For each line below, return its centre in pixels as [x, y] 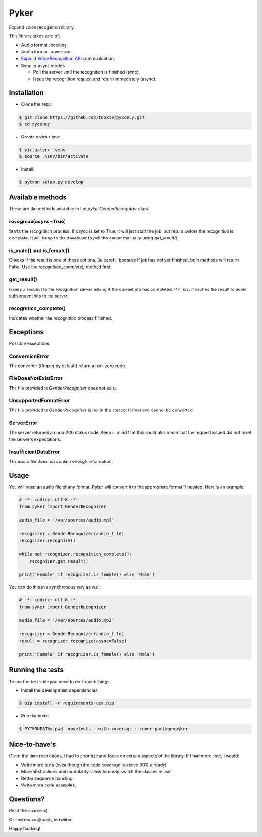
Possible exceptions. [30, 344]
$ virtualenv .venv [42, 150]
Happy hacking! [25, 828]
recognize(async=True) [37, 222]
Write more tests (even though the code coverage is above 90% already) [94, 765]
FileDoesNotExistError [36, 378]
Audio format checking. [44, 45]
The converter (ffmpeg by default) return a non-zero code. [67, 366]
